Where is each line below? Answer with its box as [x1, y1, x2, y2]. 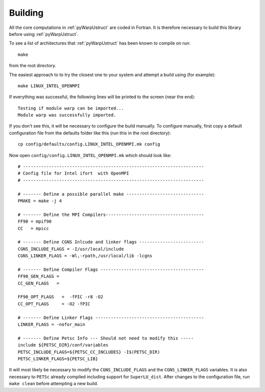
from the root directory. [9, 63, 56, 69]
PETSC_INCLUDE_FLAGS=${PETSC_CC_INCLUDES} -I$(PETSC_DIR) [18, 349, 160, 355]
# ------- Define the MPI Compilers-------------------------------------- [18, 211, 204, 217]
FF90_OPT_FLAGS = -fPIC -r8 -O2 [18, 294, 104, 300]
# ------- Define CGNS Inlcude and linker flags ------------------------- [18, 239, 204, 245]
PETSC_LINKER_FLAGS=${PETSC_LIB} [18, 356, 98, 362]
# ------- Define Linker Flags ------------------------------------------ [18, 314, 204, 320]
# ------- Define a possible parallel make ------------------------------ [18, 191, 204, 197]
